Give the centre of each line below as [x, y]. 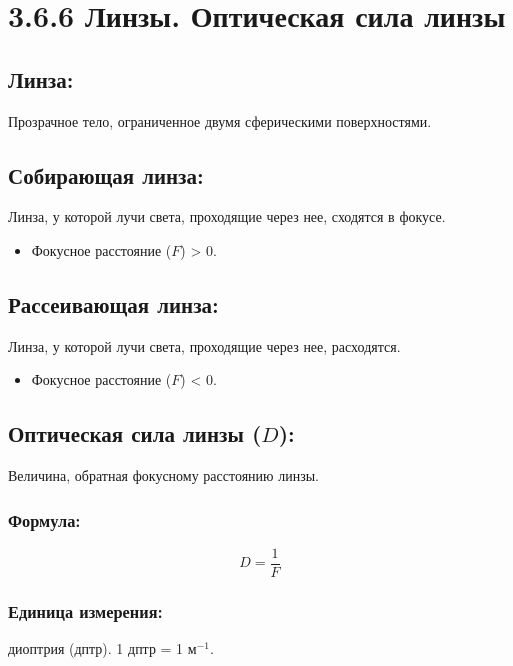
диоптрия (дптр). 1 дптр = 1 [96, 648]
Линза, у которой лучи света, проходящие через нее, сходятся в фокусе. [227, 216]
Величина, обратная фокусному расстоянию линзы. [164, 475]
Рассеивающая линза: [113, 303]
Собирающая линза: [106, 174]
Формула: [44, 519]
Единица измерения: [85, 610]
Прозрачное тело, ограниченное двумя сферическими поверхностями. [220, 120]
